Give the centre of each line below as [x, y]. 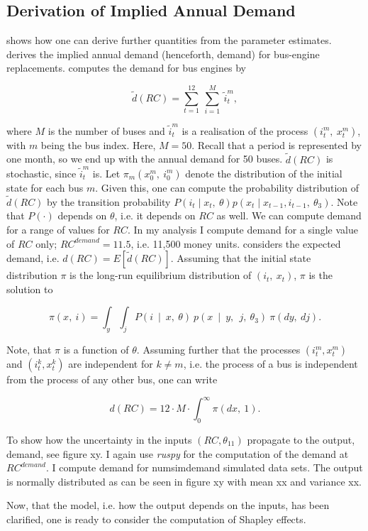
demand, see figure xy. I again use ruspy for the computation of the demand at [178, 453]
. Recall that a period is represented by [277, 144]
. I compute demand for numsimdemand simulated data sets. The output [204, 467]
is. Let [106, 173]
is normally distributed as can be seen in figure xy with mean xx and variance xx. [184, 481]
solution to [30, 289]
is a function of [96, 350]
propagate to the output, [301, 440]
